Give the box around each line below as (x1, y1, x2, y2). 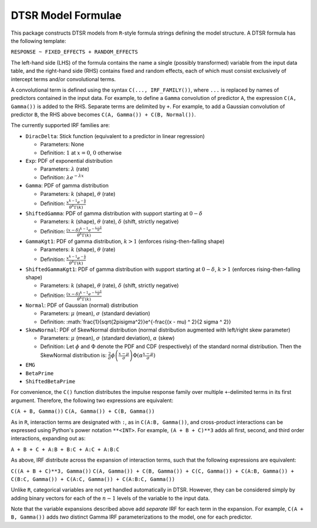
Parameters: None (40, 141, 85, 148)
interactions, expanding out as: (11, 435, 86, 442)
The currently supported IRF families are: (11, 122, 110, 129)
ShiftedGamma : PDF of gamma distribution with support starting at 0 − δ (25, 210, 203, 217)
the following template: (11, 37, 67, 44)
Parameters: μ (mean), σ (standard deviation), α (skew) (40, 335, 175, 342)
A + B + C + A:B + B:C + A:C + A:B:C (11, 446, 120, 453)
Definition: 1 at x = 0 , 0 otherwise (40, 149, 122, 156)
